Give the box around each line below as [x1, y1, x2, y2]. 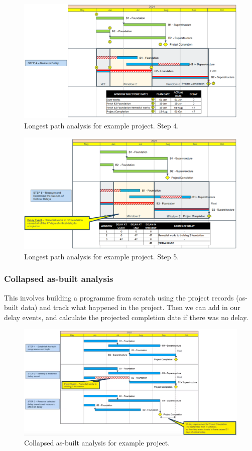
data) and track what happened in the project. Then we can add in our [21, 302, 240, 313]
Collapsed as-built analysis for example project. [24, 437, 170, 448]
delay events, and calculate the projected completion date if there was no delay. [4, 312, 248, 322]
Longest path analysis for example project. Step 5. [24, 251, 179, 261]
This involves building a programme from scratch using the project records [4, 292, 234, 303]
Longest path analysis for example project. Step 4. [24, 120, 179, 130]
